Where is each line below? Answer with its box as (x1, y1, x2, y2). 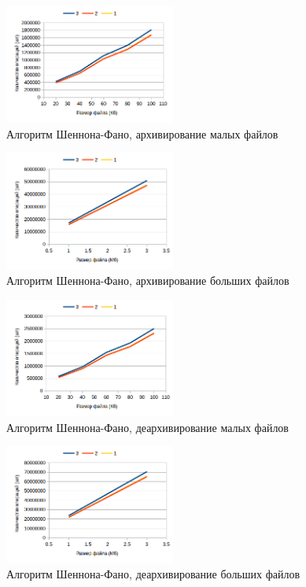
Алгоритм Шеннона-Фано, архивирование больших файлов (6, 272, 289, 289)
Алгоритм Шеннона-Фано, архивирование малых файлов (6, 125, 278, 142)
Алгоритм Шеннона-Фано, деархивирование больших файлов (6, 566, 300, 582)
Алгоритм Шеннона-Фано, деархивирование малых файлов (6, 419, 289, 435)
